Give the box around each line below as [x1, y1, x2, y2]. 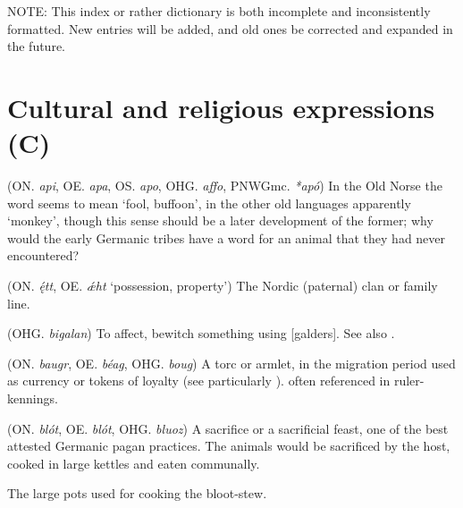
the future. [7, 37, 66, 55]
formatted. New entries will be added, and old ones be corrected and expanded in [7, 19, 453, 38]
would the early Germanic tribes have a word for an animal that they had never [7, 228, 446, 247]
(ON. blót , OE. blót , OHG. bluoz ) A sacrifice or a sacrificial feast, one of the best [7, 419, 449, 437]
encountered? [7, 246, 80, 265]
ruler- [393, 371, 425, 390]
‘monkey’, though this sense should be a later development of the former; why [7, 211, 434, 230]
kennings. [7, 389, 58, 408]
